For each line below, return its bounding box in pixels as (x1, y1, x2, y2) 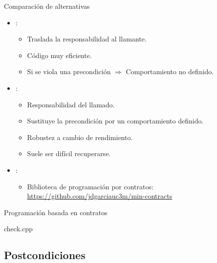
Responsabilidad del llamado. (27, 99, 115, 109)
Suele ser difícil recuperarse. (27, 148, 111, 159)
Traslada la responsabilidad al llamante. (27, 34, 147, 44)
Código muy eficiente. (27, 50, 92, 60)
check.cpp (4, 223, 33, 234)
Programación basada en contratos (4, 207, 108, 217)
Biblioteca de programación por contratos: (27, 181, 153, 191)
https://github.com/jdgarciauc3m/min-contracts (27, 191, 173, 201)
